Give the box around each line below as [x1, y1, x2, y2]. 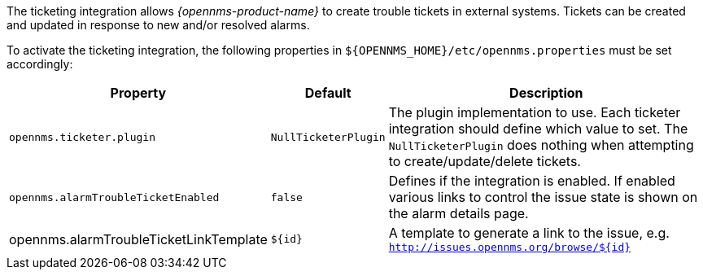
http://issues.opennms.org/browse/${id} [388, 241, 631, 253]
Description [509, 85, 583, 101]
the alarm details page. [388, 205, 529, 221]
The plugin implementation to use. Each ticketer [388, 104, 681, 120]
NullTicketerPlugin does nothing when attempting [388, 137, 694, 153]
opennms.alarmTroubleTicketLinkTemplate [9, 230, 268, 248]
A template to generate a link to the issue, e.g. [388, 225, 670, 241]
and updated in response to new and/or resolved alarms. [7, 18, 310, 32]
